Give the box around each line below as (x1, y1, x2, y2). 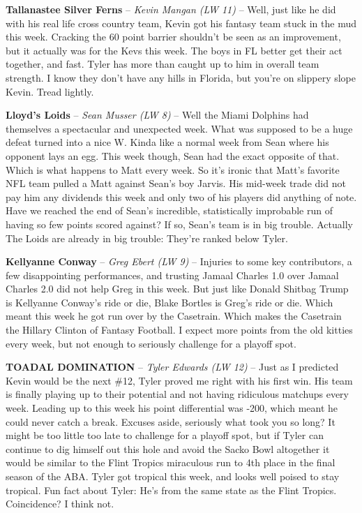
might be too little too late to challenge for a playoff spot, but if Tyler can (6, 428, 324, 443)
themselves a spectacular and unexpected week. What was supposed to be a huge (6, 121, 353, 135)
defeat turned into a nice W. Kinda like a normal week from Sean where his (6, 135, 329, 149)
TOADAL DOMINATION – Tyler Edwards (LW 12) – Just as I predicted (6, 359, 339, 374)
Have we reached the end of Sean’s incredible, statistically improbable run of (6, 203, 333, 218)
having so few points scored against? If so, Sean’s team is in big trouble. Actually (6, 216, 353, 231)
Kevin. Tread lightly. (6, 84, 94, 98)
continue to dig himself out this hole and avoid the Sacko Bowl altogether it (6, 441, 330, 456)
